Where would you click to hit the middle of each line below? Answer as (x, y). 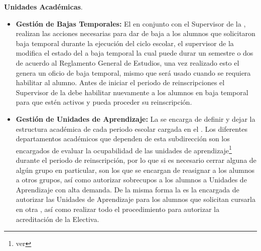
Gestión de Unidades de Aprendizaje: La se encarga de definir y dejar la (136, 118)
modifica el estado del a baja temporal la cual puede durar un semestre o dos (135, 53)
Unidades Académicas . (43, 7)
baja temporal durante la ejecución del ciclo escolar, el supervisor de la (125, 43)
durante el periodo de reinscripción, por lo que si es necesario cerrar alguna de (136, 160)
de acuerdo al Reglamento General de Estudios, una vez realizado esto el (127, 62)
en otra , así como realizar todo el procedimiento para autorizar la (117, 209)
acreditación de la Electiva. (57, 219)
